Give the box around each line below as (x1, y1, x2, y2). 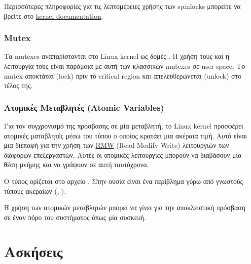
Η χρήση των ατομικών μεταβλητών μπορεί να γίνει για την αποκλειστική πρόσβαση (4, 202, 246, 213)
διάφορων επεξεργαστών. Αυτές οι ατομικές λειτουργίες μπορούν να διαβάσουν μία (4, 149, 242, 160)
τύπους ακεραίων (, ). (4, 185, 66, 196)
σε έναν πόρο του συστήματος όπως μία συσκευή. (4, 212, 146, 222)
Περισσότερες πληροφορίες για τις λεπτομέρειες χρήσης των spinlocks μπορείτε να (4, 1, 241, 11)
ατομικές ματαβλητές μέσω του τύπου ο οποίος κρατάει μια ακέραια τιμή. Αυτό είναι (4, 130, 247, 140)
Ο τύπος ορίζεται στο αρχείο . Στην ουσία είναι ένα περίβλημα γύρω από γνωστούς (4, 176, 243, 186)
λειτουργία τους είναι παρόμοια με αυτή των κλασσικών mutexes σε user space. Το (4, 61, 245, 71)
